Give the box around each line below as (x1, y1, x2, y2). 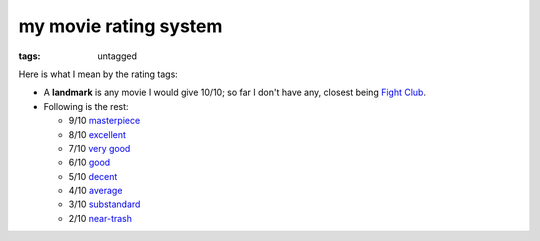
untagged (97, 50, 137, 62)
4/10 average (68, 185, 123, 197)
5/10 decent (68, 170, 118, 182)
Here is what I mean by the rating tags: (18, 68, 179, 80)
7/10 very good (68, 142, 131, 154)
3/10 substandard (68, 198, 141, 210)
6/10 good (68, 156, 111, 169)
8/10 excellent (68, 128, 127, 140)
